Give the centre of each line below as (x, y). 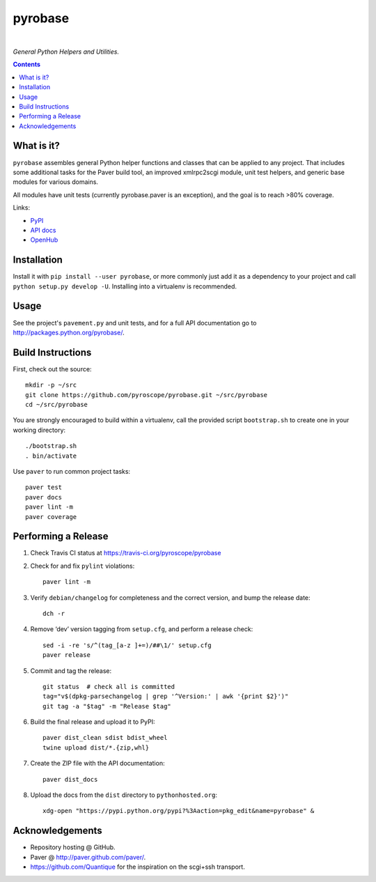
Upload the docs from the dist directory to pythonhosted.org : (124, 795)
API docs (43, 230)
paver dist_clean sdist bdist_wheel (105, 738)
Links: (22, 208)
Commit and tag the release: (71, 671)
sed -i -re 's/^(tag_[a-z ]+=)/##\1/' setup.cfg (127, 645)
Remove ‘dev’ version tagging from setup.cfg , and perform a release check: (142, 629)
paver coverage (51, 517)
